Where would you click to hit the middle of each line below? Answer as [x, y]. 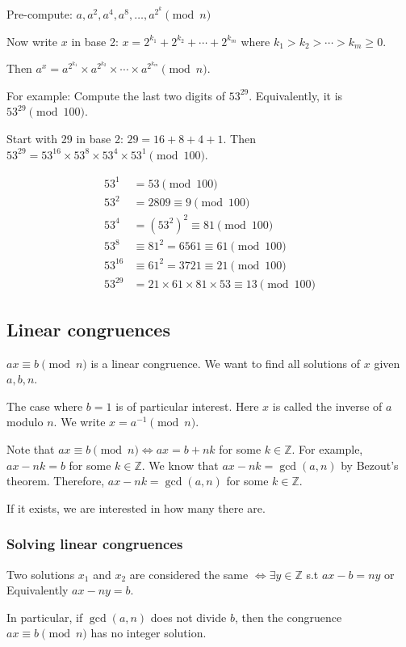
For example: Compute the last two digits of [116, 95]
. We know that [180, 465]
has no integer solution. [149, 633]
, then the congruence [288, 617]
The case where [45, 406]
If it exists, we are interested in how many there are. [136, 507]
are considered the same [189, 574]
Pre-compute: [40, 14]
